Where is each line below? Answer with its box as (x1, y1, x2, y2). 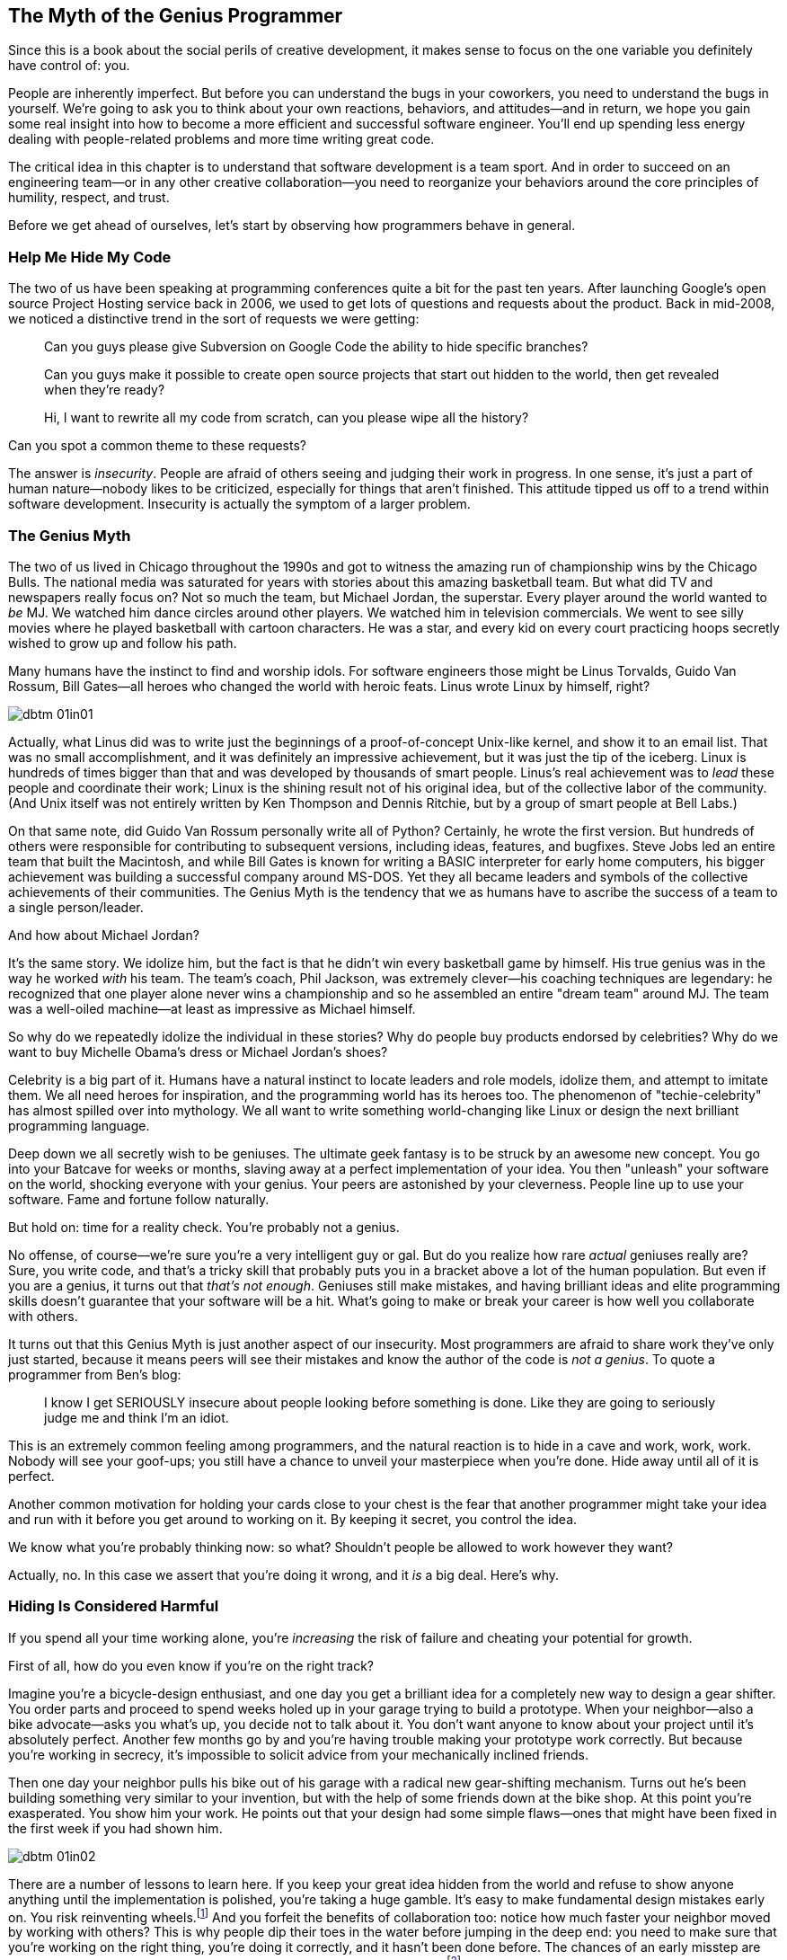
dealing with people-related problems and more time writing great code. (8, 131, 435, 147)
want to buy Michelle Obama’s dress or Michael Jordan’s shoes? (8, 1043, 388, 1060)
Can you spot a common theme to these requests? (8, 438, 306, 454)
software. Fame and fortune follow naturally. (8, 1191, 270, 1207)
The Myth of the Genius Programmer (8, 4, 343, 27)
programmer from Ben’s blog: (8, 1366, 181, 1382)
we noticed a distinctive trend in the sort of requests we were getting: (8, 311, 420, 327)
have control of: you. (8, 58, 130, 74)
